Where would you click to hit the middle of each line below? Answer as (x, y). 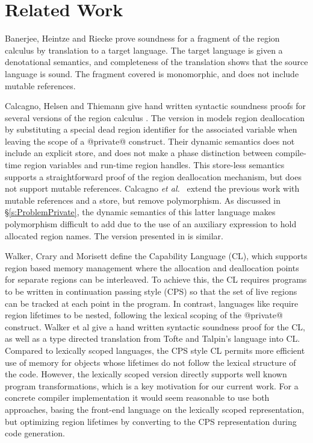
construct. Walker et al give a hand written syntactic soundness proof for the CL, (155, 326)
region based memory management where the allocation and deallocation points (152, 267)
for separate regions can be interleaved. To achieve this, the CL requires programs (156, 279)
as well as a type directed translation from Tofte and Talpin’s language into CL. (153, 338)
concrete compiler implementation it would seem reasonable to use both (137, 397)
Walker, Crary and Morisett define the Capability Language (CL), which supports (156, 256)
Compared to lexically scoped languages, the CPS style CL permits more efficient (155, 350)
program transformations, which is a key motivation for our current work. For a (152, 385)
